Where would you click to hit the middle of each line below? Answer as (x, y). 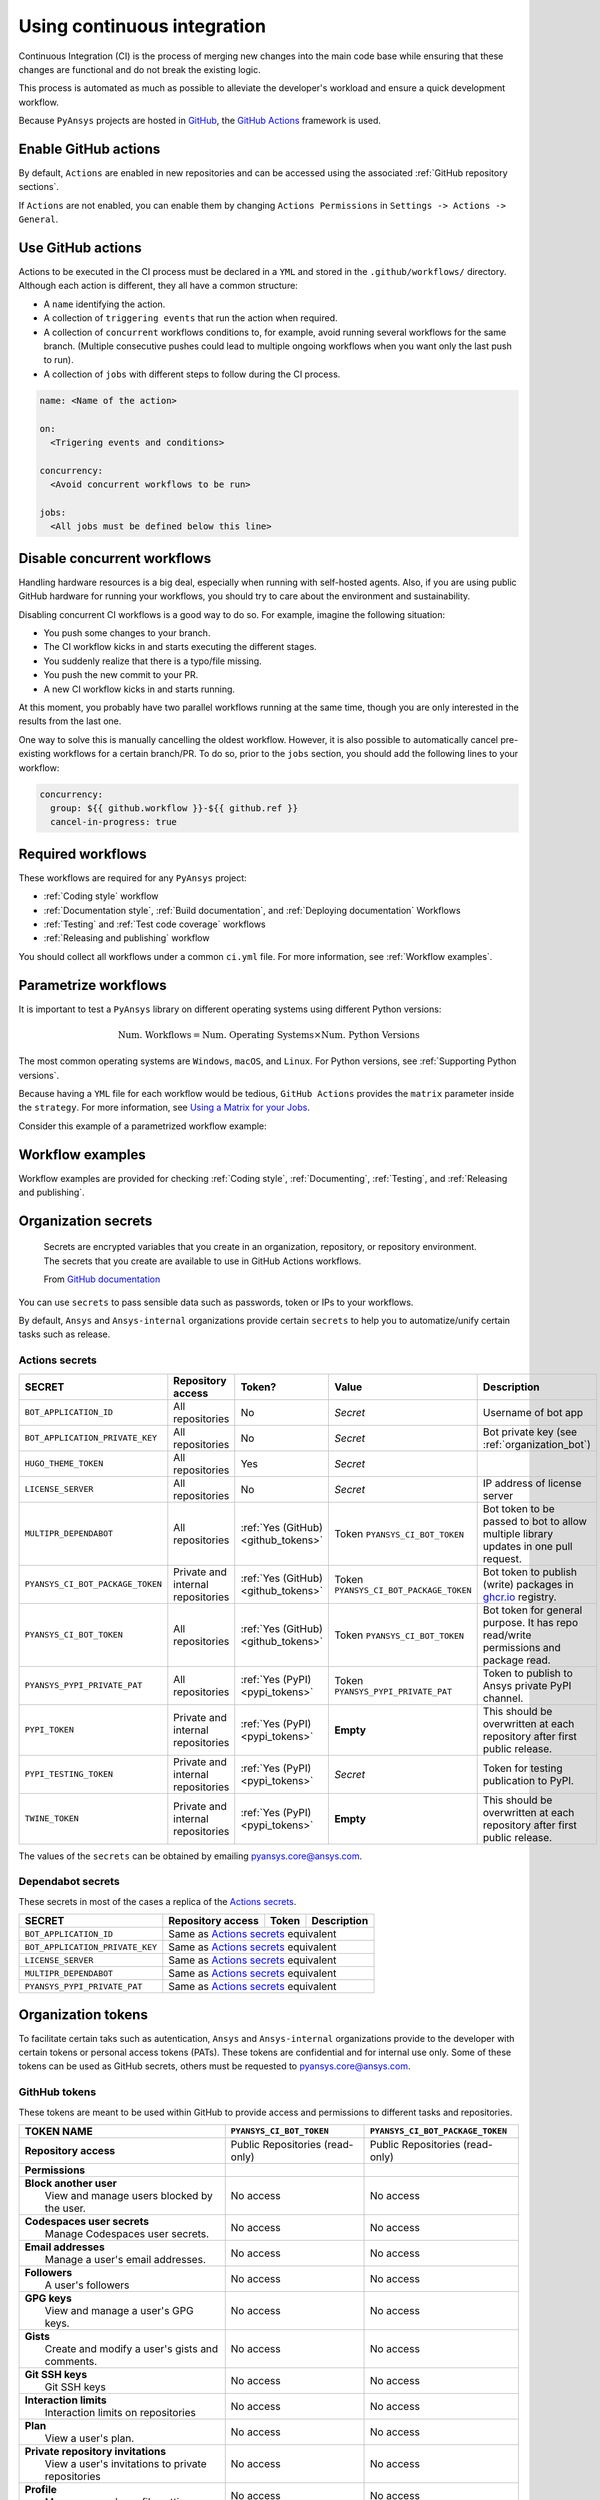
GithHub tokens (57, 2092)
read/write (507, 1635)
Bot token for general (532, 1610)
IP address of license (532, 1483)
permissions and (522, 1647)
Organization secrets (85, 1220)
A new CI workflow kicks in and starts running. (139, 689)
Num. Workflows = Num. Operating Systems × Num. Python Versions (268, 1034)
